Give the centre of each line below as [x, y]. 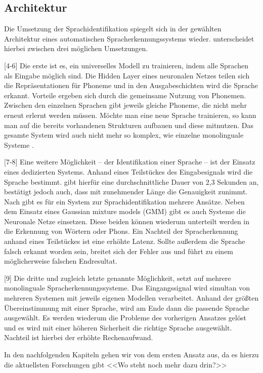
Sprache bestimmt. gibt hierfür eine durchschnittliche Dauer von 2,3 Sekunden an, [131, 181]
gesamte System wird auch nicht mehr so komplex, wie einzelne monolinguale [124, 135]
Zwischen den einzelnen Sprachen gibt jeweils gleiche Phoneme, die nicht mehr [125, 105]
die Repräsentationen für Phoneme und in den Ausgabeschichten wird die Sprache [131, 85]
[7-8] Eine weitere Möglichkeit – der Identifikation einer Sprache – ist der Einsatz [130, 162]
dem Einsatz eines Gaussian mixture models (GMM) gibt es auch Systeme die [125, 211]
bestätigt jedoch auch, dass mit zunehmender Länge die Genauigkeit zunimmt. [126, 192]
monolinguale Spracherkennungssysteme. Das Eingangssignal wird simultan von [127, 288]
